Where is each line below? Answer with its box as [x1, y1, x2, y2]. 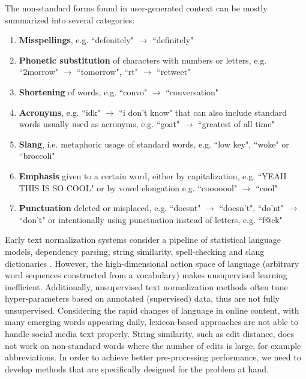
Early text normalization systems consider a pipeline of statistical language [5, 233, 281, 246]
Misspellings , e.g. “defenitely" [19, 34, 134, 46]
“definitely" [152, 34, 194, 46]
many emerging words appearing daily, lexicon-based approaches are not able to [5, 315, 298, 328]
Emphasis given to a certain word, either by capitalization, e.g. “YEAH [19, 169, 287, 182]
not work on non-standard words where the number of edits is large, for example [5, 339, 301, 351]
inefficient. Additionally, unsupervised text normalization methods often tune [5, 280, 288, 293]
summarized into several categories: [5, 13, 135, 26]
